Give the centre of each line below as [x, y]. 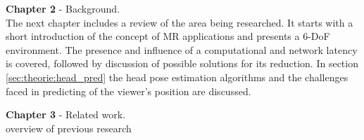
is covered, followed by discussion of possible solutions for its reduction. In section [182, 63]
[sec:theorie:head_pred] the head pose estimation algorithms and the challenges [177, 77]
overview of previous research [69, 128]
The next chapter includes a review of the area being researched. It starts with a [180, 22]
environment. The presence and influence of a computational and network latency [182, 49]
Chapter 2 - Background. [63, 8]
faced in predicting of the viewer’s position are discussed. [128, 91]
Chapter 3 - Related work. [66, 114]
